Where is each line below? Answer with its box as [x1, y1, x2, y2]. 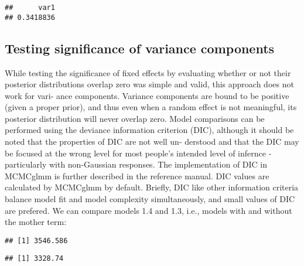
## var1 [5, 4, 55, 12]
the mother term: [5, 216, 67, 228]
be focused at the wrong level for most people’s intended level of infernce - [5, 146, 272, 159]
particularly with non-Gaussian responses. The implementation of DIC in [5, 158, 268, 170]
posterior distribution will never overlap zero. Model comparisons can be [5, 112, 265, 124]
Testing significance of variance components [5, 39, 275, 57]
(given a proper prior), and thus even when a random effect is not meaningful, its [5, 101, 297, 113]
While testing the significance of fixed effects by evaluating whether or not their [5, 66, 291, 79]
